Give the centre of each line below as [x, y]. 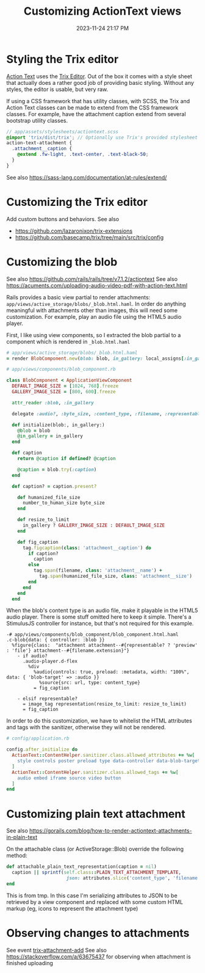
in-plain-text [22, 837]
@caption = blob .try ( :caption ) [57, 469]
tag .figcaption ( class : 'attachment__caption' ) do [87, 548]
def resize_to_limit [43, 520]
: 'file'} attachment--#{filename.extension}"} [68, 651]
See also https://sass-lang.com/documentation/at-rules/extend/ [87, 177]
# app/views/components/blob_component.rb [61, 370]
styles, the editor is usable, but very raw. [57, 89]
